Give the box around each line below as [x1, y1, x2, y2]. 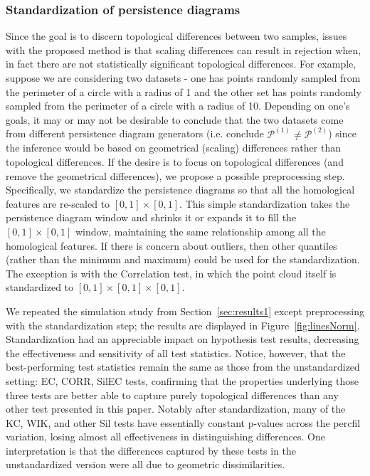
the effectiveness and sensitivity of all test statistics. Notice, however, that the [6, 345, 346, 360]
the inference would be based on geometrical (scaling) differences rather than [6, 140, 341, 155]
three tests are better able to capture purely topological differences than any [6, 387, 339, 402]
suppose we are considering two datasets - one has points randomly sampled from [6, 70, 361, 85]
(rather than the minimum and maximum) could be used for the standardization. [6, 252, 360, 267]
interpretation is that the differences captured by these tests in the [6, 443, 297, 458]
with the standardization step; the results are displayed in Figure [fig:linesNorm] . [6, 317, 360, 332]
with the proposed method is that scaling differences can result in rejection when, [6, 42, 361, 57]
